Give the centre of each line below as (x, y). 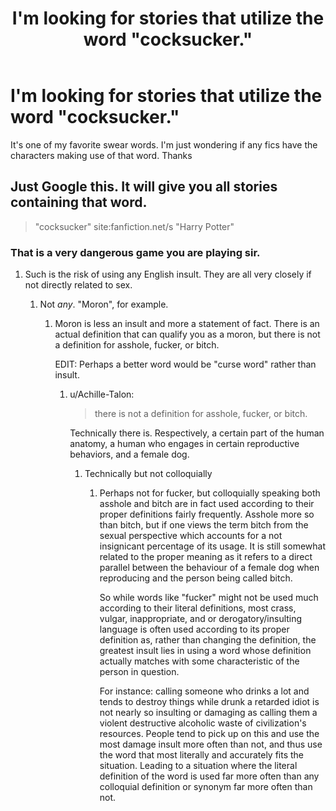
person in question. (139, 672)
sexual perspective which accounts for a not (191, 536)
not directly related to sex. (78, 285)
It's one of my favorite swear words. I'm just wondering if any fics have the (164, 144)
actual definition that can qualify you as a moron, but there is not (187, 334)
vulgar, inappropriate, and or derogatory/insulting (201, 619)
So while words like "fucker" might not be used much (209, 598)
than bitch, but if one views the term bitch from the (204, 525)
